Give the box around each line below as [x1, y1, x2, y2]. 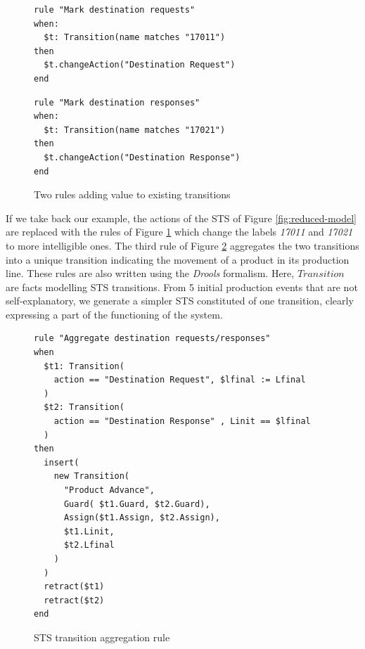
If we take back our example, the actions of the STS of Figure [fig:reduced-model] [6, 210, 357, 225]
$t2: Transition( [44, 402, 124, 413]
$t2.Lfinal [63, 540, 115, 551]
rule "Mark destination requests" [34, 5, 196, 15]
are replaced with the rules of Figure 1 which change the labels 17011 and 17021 [6, 224, 353, 239]
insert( [44, 457, 79, 468]
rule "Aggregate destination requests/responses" [34, 333, 271, 344]
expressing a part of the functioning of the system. [6, 307, 223, 321]
